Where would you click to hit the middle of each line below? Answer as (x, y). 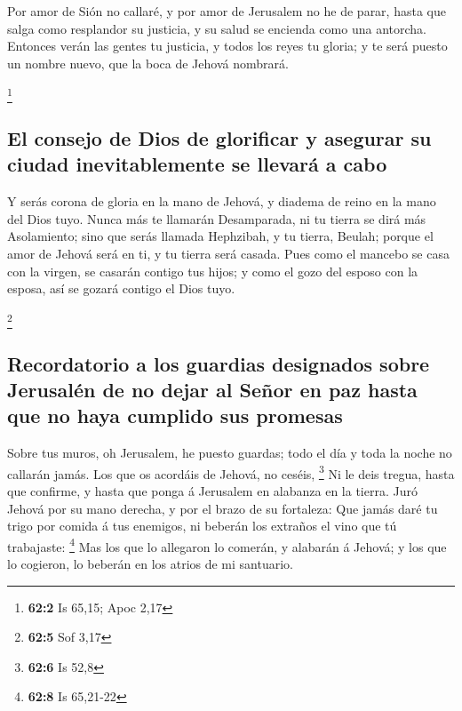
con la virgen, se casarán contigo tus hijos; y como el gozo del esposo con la (213, 271)
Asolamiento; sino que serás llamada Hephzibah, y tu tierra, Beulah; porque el (220, 236)
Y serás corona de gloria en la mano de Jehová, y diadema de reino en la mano (222, 201)
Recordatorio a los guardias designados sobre (219, 363)
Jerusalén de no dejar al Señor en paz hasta (212, 389)
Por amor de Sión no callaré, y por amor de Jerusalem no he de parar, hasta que (227, 11)
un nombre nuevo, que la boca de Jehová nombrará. (148, 63)
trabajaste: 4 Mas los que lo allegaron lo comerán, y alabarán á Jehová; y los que (227, 545)
